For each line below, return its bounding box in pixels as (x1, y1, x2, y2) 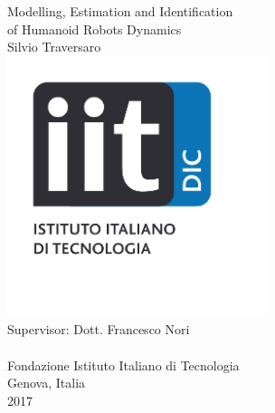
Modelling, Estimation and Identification (7, 2, 233, 20)
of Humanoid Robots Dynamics (7, 19, 182, 38)
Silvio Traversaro (7, 37, 101, 56)
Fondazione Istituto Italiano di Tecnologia (7, 355, 240, 374)
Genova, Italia (7, 373, 86, 392)
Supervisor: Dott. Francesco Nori (7, 320, 190, 339)
